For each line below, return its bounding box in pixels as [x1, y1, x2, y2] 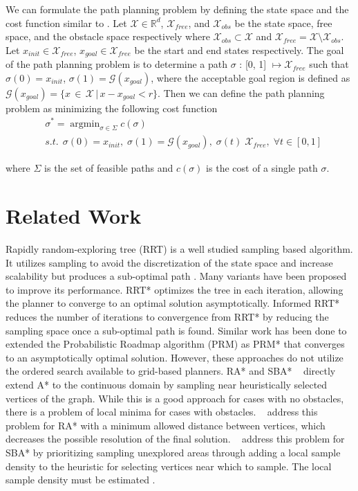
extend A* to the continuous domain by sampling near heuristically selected [6, 377, 328, 392]
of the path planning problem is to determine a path [6, 57, 228, 71]
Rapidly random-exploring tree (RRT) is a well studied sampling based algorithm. [6, 242, 353, 256]
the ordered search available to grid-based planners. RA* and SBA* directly [6, 364, 336, 378]
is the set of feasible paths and [44, 161, 173, 175]
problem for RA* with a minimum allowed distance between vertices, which [6, 418, 326, 432]
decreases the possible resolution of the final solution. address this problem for [6, 431, 345, 446]
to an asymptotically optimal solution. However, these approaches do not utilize [6, 350, 343, 364]
